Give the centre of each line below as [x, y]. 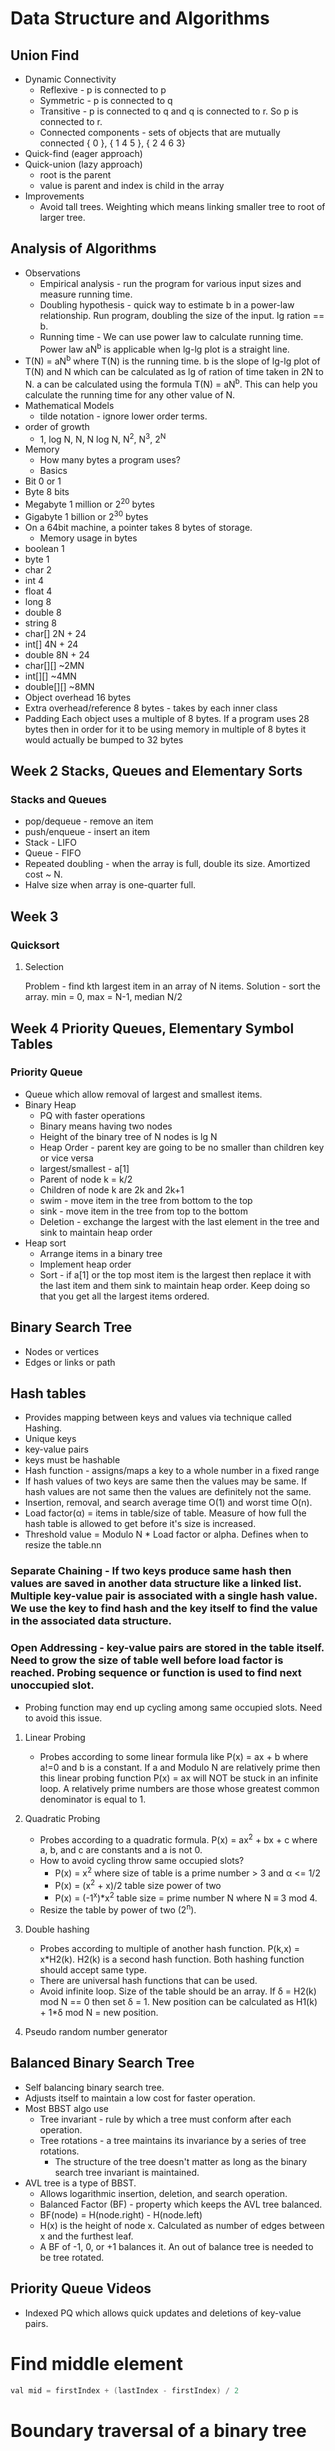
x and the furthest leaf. [86, 2236]
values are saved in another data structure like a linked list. [156, 1584]
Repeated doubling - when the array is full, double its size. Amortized [167, 864]
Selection [44, 967]
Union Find [45, 55]
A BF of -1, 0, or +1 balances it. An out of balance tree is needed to [176, 2246]
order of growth [57, 426]
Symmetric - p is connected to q [106, 100]
